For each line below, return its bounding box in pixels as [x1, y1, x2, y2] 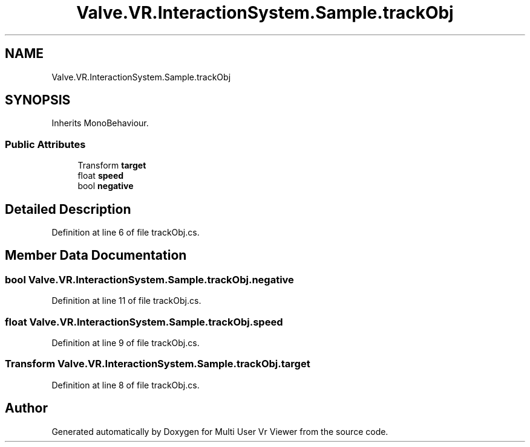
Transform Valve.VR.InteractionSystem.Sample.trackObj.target [5, 358, 310, 370]
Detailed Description [5, 201, 131, 217]
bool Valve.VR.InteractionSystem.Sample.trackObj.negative [5, 273, 294, 286]
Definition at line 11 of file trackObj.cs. [51, 295, 201, 306]
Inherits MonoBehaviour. [51, 118, 149, 129]
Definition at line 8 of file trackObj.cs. [51, 379, 200, 390]
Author [5, 400, 48, 416]
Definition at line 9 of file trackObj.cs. [51, 338, 200, 348]
